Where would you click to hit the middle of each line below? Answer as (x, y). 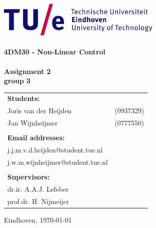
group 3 (17, 81)
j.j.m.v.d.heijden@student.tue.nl (55, 150)
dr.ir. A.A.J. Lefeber (38, 189)
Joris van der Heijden (39, 111)
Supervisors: (29, 177)
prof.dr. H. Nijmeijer (38, 201)
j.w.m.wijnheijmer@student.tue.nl (58, 162)
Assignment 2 (27, 71)
